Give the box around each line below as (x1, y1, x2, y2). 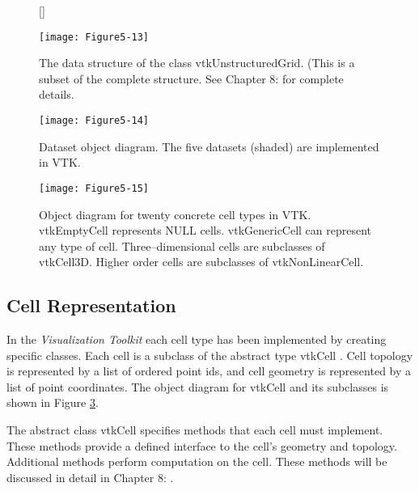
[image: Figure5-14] (39, 115, 150, 127)
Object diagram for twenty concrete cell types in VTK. (39, 205, 311, 222)
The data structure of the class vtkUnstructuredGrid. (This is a (39, 54, 355, 71)
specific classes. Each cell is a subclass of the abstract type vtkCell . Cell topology (6, 346, 413, 363)
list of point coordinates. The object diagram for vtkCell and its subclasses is (6, 378, 389, 395)
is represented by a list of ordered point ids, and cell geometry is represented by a (6, 362, 412, 379)
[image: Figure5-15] (39, 182, 150, 194)
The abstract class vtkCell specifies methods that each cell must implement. (6, 421, 383, 438)
